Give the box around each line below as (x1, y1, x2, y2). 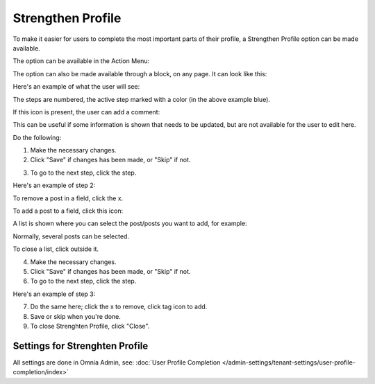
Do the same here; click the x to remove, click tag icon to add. (30, 302, 208, 311)
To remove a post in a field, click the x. (12, 194, 124, 202)
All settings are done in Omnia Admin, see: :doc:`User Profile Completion (12, 358, 221, 367)
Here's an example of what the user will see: (12, 82, 140, 91)
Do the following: (12, 133, 62, 141)
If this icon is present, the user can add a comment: (12, 107, 160, 116)
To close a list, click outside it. (12, 245, 99, 253)
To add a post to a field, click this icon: (12, 207, 124, 215)
